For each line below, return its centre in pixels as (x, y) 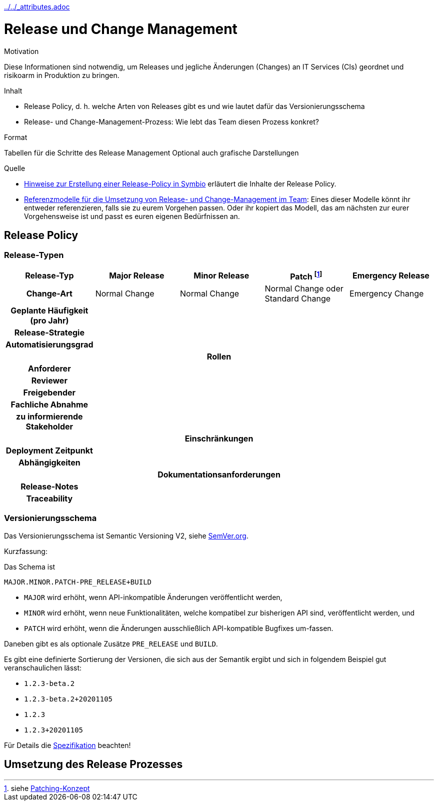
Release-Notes (49, 487)
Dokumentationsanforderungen (219, 475)
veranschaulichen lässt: (43, 667)
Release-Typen (34, 255)
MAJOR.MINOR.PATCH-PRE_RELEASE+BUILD (78, 582)
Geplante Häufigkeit (49, 311)
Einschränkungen (219, 439)
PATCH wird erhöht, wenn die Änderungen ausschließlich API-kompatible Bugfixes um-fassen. (179, 628)
